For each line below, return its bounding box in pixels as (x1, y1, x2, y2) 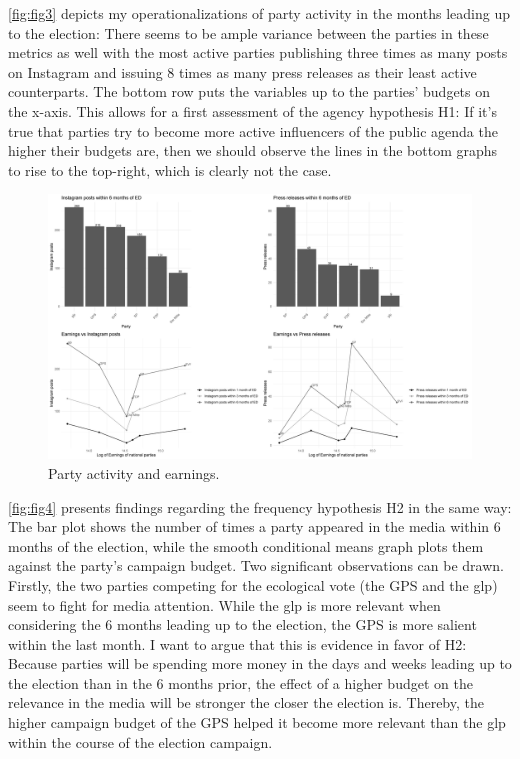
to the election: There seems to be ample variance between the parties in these (8, 22, 489, 43)
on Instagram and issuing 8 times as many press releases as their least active (8, 61, 477, 82)
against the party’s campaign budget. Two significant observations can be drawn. (8, 555, 504, 576)
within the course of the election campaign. (8, 731, 273, 752)
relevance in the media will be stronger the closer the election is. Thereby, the (8, 692, 484, 713)
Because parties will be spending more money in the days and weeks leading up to (8, 653, 512, 674)
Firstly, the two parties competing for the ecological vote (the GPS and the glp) (8, 574, 498, 595)
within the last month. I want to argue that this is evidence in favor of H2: (8, 633, 467, 654)
